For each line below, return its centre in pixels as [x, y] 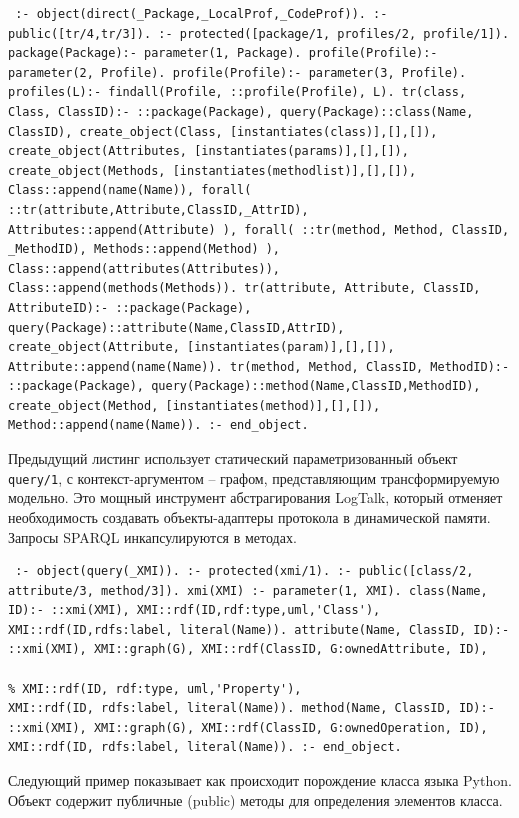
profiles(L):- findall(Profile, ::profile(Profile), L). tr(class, [237, 92]
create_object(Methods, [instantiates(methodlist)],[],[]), [212, 170]
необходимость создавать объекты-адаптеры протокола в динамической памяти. [249, 516]
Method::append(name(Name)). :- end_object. [158, 425]
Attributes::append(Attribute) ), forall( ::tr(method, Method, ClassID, [259, 229]
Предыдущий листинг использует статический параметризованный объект [233, 458]
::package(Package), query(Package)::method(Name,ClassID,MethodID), [244, 386]
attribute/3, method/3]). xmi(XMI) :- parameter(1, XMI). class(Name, [248, 590]
